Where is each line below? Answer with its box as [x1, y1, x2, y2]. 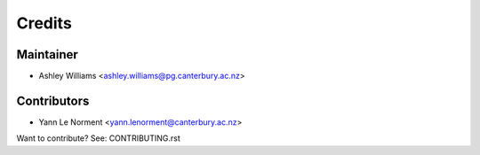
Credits [16, 13, 73, 33]
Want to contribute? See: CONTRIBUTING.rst [16, 133, 181, 143]
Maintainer [16, 47, 79, 62]
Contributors [16, 93, 90, 108]
